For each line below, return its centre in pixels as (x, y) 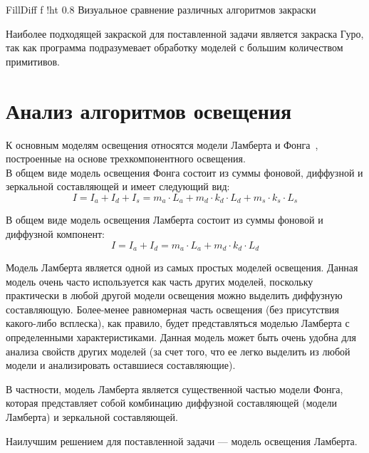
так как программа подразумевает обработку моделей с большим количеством (175, 47)
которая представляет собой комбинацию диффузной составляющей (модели (171, 403)
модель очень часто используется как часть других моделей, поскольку (160, 281)
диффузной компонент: (55, 233)
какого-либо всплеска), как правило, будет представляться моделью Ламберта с (178, 323)
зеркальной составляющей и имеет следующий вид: (118, 186)
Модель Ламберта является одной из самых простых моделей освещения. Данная (182, 267)
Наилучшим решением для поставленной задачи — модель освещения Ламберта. (182, 441)
